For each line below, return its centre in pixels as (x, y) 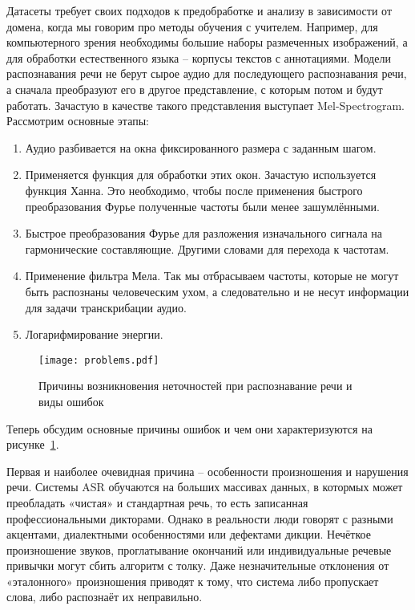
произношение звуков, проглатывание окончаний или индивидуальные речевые (199, 549)
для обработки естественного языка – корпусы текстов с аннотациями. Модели (199, 57)
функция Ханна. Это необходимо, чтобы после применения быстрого (194, 190)
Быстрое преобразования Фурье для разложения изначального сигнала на (204, 233)
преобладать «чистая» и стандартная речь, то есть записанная (157, 502)
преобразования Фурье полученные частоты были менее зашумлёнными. (202, 206)
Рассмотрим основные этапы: (78, 121)
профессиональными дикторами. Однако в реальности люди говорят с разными (200, 518)
